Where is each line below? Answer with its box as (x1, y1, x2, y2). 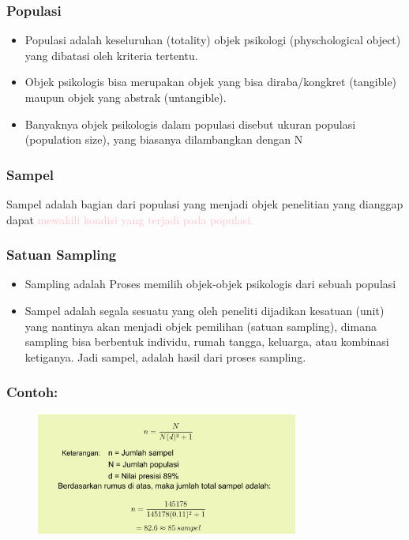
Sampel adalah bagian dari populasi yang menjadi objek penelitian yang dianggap (6, 196, 403, 212)
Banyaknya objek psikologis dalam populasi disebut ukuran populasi (24, 115, 356, 132)
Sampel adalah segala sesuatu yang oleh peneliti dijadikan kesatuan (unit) (24, 302, 385, 318)
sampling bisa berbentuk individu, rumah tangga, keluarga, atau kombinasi (24, 333, 389, 350)
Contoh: (6, 382, 58, 402)
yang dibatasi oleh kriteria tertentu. (24, 47, 198, 63)
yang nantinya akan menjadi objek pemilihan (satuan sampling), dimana (24, 317, 377, 334)
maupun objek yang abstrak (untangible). (24, 89, 227, 105)
